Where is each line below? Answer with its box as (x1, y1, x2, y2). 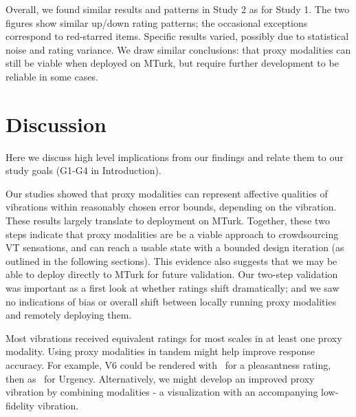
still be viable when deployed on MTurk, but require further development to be (5, 56, 339, 70)
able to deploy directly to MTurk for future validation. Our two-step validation (5, 267, 338, 281)
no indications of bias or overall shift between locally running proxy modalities (5, 294, 337, 308)
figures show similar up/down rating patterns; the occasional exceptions (5, 15, 308, 30)
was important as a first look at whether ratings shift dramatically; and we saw (5, 281, 340, 295)
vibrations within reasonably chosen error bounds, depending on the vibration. (5, 200, 337, 214)
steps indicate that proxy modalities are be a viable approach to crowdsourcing (5, 226, 339, 241)
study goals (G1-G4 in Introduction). (5, 163, 162, 178)
